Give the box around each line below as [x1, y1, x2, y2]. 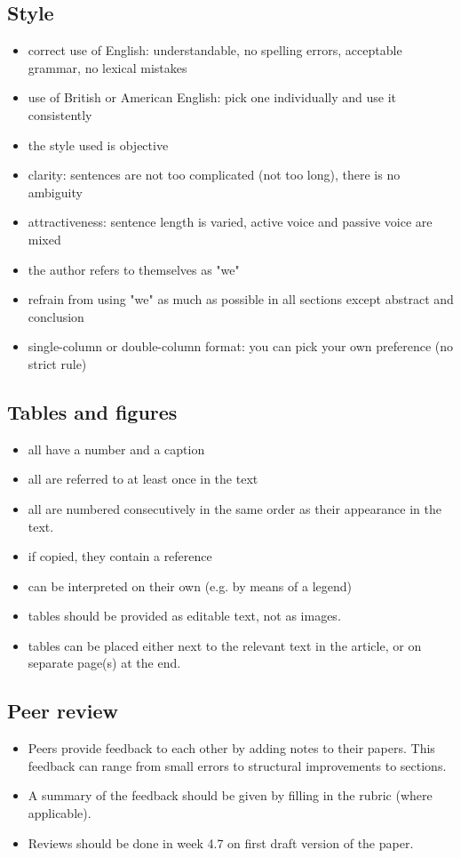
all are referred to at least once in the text [28, 469, 258, 488]
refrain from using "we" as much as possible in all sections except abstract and [28, 290, 454, 309]
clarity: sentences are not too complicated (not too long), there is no [28, 165, 401, 184]
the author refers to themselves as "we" [28, 260, 240, 278]
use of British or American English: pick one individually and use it [28, 88, 397, 107]
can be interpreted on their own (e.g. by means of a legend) [28, 576, 352, 595]
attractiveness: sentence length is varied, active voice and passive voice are [28, 212, 433, 231]
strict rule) [28, 354, 87, 373]
